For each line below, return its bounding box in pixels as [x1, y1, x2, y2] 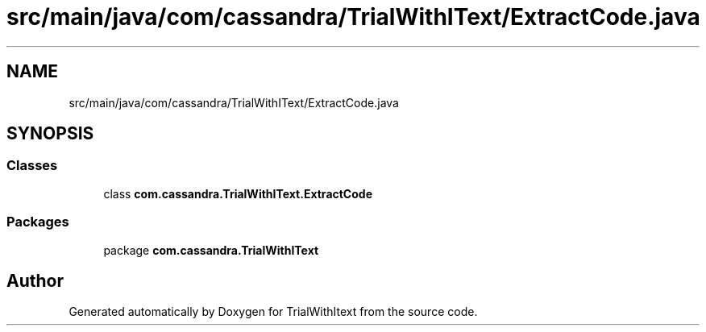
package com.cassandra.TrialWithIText [103, 243, 319, 257]
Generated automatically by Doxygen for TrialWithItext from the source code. [69, 305, 478, 319]
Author [6, 270, 64, 291]
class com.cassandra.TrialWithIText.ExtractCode [103, 186, 372, 201]
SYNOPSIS [6, 123, 94, 144]
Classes [6, 157, 58, 174]
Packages [6, 214, 69, 230]
